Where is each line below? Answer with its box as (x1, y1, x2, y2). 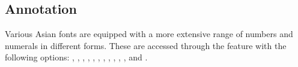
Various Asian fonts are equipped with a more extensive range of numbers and (5, 28, 293, 40)
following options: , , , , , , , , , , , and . (5, 51, 148, 63)
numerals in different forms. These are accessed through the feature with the (5, 39, 287, 51)
